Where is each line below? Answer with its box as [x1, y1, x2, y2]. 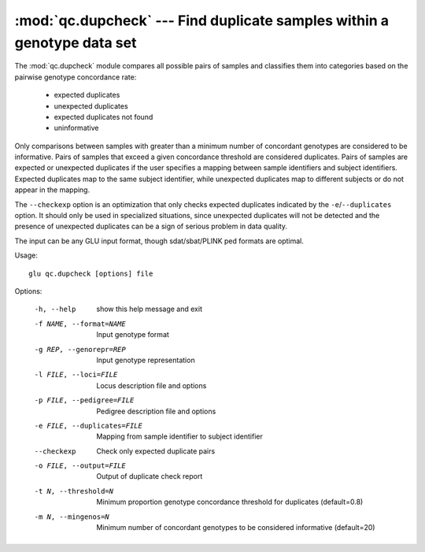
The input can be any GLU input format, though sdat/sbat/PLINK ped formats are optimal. [14, 236, 305, 246]
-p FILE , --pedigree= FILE [34, 396, 135, 405]
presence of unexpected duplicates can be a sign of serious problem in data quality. [14, 221, 287, 232]
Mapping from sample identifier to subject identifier [96, 432, 263, 441]
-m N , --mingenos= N [34, 512, 109, 521]
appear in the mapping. [14, 185, 91, 194]
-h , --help [34, 305, 76, 314]
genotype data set [14, 34, 137, 51]
